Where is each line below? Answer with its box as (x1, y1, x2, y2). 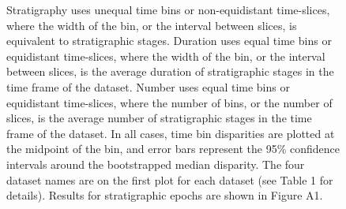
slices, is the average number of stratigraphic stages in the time (6, 110, 312, 126)
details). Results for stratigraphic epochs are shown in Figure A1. (6, 187, 323, 203)
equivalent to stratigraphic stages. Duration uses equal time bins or (6, 32, 332, 49)
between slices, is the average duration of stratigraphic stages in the (6, 63, 334, 80)
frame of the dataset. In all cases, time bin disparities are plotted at (6, 125, 335, 141)
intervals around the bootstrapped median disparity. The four (6, 155, 305, 172)
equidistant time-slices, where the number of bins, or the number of (6, 94, 333, 110)
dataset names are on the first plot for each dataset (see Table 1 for (6, 171, 333, 188)
